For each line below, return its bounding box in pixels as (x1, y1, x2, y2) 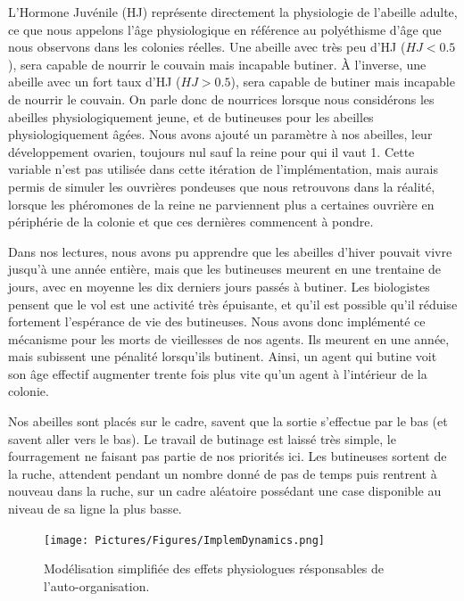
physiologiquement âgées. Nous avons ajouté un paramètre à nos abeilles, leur (8, 125, 433, 144)
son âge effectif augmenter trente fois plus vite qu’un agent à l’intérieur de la (8, 364, 427, 383)
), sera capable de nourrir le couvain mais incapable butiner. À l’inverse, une (8, 54, 427, 73)
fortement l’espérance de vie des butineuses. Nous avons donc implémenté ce (8, 312, 426, 331)
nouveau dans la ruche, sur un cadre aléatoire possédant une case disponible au (8, 482, 442, 500)
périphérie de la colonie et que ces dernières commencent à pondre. (8, 212, 374, 231)
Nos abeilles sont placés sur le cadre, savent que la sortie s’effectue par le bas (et (8, 412, 448, 431)
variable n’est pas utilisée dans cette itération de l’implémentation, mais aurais (8, 160, 439, 178)
